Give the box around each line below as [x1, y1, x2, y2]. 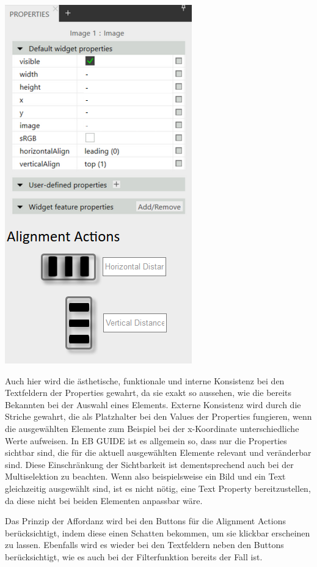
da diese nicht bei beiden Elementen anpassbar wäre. [5, 494, 203, 507]
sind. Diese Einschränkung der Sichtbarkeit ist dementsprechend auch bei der [5, 458, 294, 470]
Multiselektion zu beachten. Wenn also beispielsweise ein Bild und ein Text [5, 470, 286, 483]
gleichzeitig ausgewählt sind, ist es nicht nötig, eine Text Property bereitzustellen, [5, 481, 311, 494]
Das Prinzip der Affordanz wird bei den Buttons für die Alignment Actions [5, 514, 286, 527]
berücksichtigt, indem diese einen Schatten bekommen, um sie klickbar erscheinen [5, 526, 310, 539]
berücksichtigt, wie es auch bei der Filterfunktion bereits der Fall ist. [5, 550, 263, 563]
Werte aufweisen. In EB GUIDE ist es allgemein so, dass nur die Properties [5, 434, 287, 447]
